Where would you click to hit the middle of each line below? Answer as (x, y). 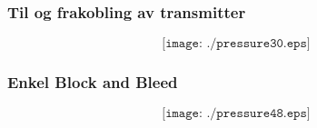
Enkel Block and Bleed (93, 82)
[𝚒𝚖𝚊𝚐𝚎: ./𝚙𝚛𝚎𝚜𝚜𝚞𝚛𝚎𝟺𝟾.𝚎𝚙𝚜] (236, 114)
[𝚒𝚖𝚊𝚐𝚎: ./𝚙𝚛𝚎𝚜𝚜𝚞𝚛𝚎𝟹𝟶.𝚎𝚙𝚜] (236, 44)
